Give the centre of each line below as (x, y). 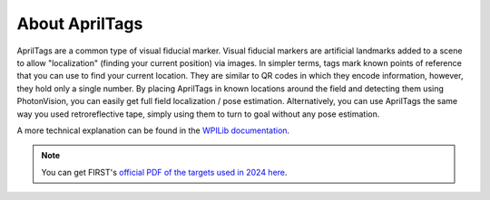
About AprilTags (80, 24)
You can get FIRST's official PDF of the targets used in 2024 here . (164, 172)
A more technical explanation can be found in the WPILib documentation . (153, 130)
